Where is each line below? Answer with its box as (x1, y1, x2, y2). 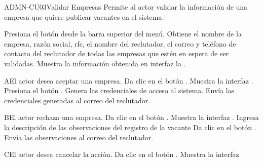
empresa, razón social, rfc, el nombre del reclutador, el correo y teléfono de (4, 38, 236, 49)
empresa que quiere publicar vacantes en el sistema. (4, 11, 164, 22)
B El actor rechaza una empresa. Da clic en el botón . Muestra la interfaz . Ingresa (4, 112, 259, 123)
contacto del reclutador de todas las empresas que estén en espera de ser (4, 48, 229, 59)
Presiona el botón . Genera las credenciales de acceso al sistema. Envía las (4, 85, 235, 96)
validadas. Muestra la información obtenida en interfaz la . (4, 58, 186, 68)
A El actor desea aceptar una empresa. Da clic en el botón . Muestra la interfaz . (4, 75, 253, 86)
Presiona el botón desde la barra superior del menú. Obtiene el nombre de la (4, 28, 242, 39)
